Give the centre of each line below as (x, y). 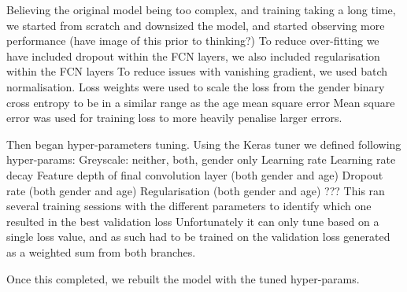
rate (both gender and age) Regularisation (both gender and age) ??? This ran (196, 190)
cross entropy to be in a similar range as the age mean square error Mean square (201, 102)
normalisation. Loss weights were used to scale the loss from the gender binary (196, 86)
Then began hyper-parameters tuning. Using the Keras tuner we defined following (204, 144)
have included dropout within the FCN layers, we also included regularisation (193, 55)
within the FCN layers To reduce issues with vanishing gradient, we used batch (197, 71)
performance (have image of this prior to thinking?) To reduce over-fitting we (193, 41)
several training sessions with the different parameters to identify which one (189, 206)
